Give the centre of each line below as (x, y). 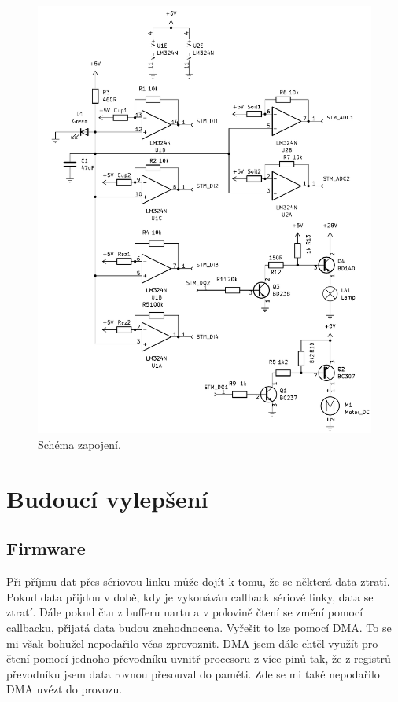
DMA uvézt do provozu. (64, 689)
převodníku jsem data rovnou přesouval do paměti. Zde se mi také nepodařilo (193, 673)
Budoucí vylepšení (107, 498)
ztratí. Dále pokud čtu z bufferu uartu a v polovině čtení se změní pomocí (185, 612)
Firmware (46, 548)
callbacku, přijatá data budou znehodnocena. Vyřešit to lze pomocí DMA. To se (199, 627)
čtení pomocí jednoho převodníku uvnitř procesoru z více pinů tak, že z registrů (199, 658)
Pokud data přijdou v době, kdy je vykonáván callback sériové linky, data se (190, 596)
